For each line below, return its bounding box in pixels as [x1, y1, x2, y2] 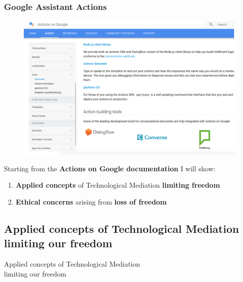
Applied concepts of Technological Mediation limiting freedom [15, 180, 220, 190]
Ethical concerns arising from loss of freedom [15, 196, 167, 207]
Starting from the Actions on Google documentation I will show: [4, 163, 216, 173]
